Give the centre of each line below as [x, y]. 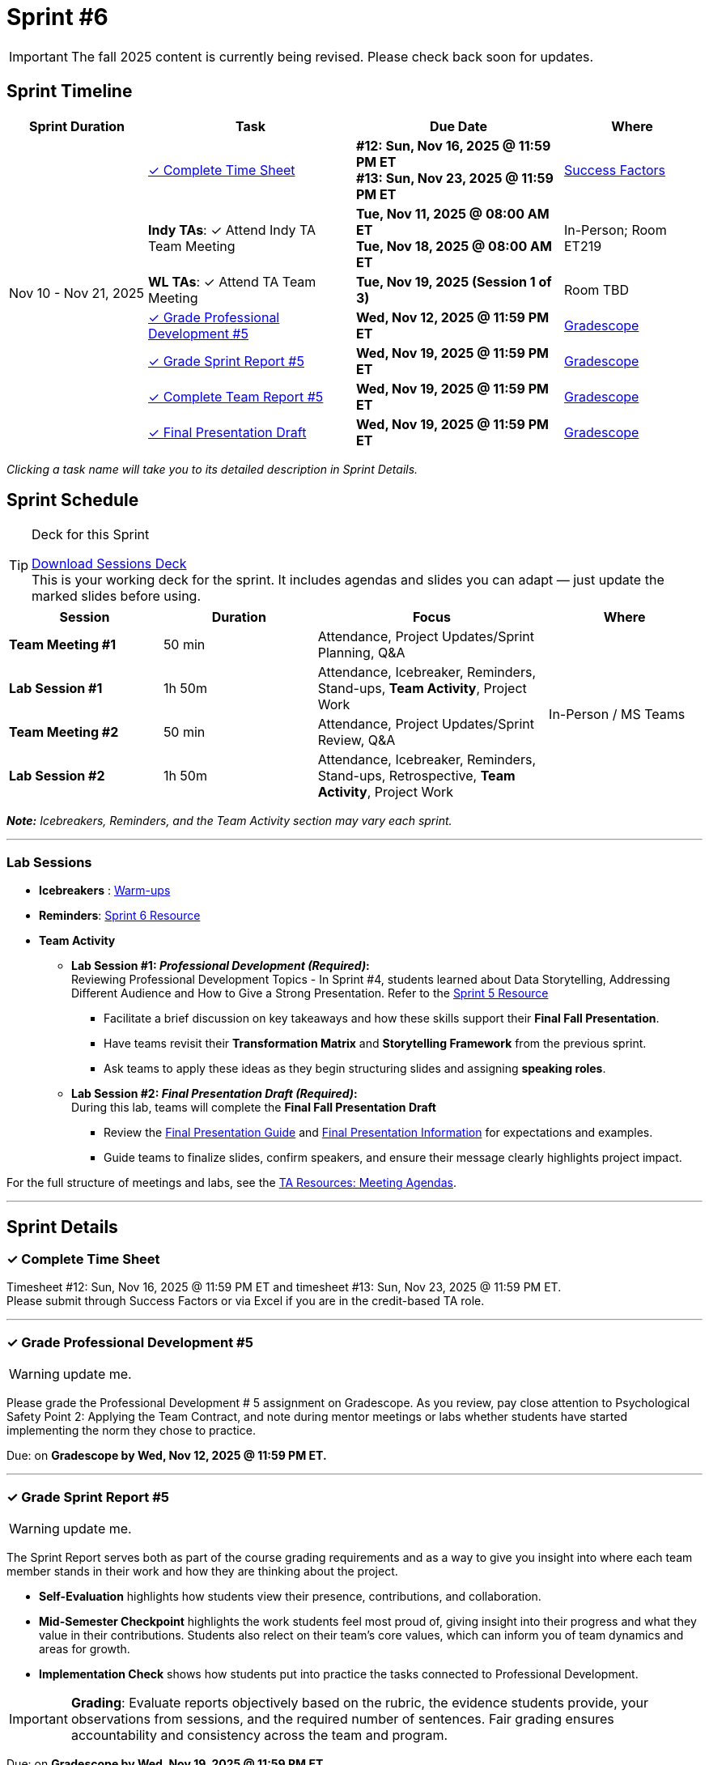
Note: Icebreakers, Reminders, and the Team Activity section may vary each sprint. [229, 821]
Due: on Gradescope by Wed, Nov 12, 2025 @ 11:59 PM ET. [167, 1456]
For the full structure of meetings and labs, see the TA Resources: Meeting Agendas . [231, 1183]
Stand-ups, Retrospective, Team [416, 776]
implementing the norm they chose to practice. [131, 1431]
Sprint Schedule [73, 500]
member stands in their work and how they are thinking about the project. [202, 1571]
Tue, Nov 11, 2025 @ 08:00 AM [453, 213]
